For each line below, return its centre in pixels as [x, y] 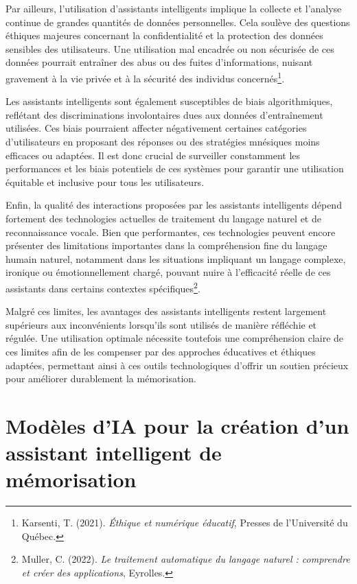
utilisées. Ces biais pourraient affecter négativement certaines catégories [156, 128]
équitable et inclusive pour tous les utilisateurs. [105, 182]
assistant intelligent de [114, 453]
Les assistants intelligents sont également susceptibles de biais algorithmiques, [169, 101]
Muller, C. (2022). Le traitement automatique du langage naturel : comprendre [186, 559]
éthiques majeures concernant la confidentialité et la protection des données [164, 35]
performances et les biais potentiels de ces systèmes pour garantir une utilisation [175, 168]
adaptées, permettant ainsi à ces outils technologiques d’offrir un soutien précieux [177, 365]
